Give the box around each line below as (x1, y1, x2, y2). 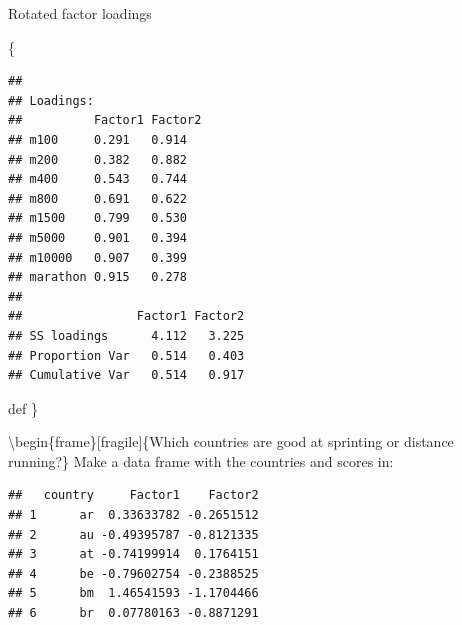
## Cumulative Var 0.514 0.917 (8, 368, 245, 383)
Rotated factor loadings (8, 3, 152, 23)
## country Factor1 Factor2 (8, 488, 259, 503)
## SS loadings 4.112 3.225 (8, 328, 245, 343)
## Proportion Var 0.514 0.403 (8, 348, 245, 363)
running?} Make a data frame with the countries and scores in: (8, 450, 394, 471)
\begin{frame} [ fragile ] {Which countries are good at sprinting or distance (8, 431, 454, 452)
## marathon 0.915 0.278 (8, 270, 187, 285)
